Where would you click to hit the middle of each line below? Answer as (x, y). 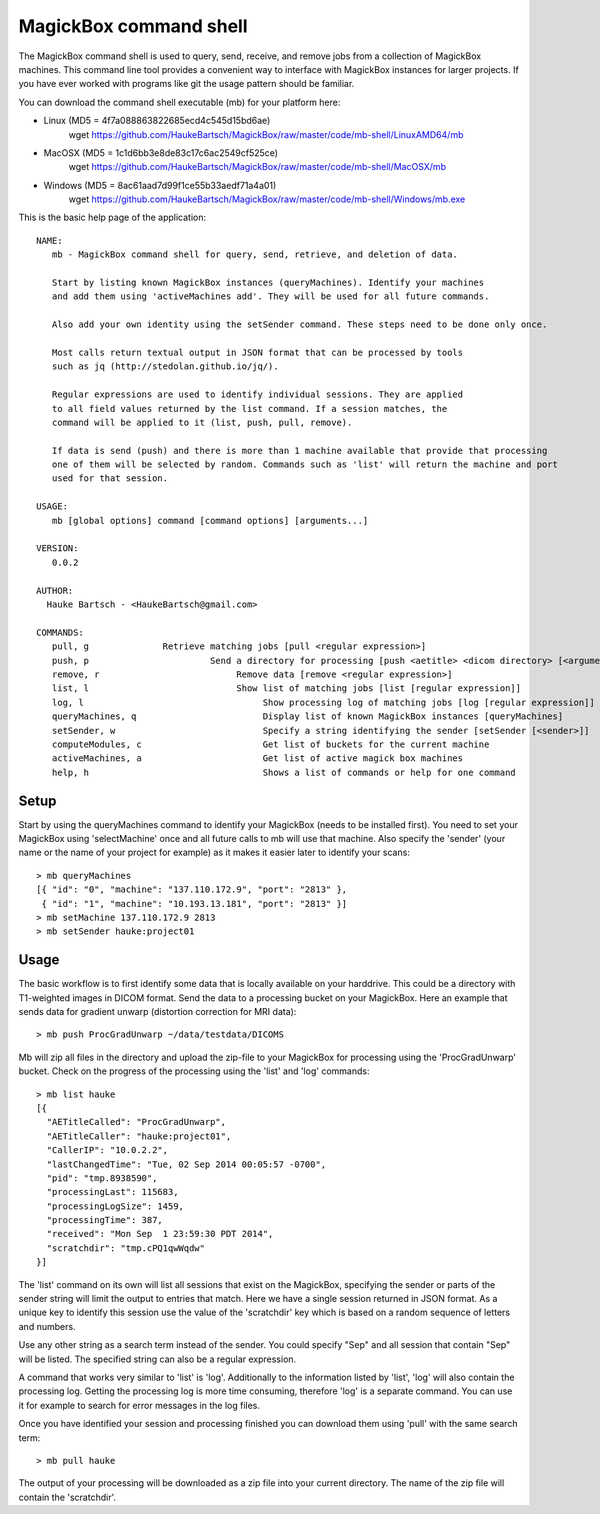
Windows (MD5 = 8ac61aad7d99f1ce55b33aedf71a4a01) (160, 185)
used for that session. (110, 478)
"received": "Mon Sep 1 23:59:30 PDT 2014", (160, 1234)
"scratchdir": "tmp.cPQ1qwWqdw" (125, 1248)
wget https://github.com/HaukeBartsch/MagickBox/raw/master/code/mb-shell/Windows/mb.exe (267, 199)
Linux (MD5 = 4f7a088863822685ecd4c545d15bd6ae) (157, 121)
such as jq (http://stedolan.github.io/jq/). (165, 366)
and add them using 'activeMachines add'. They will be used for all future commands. (270, 296)
